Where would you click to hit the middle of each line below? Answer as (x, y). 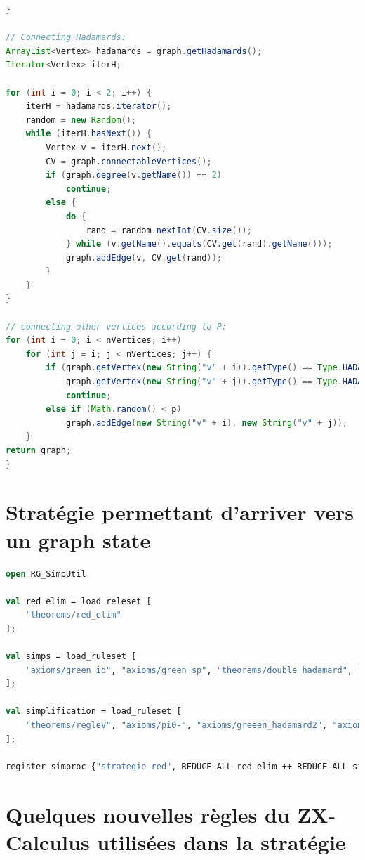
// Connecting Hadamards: (66, 38)
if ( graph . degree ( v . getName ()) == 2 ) (134, 175)
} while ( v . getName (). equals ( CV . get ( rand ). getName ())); (199, 244)
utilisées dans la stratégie (221, 841)
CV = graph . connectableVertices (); (129, 161)
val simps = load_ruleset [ (71, 657)
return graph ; (39, 450)
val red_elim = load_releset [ (79, 601)
